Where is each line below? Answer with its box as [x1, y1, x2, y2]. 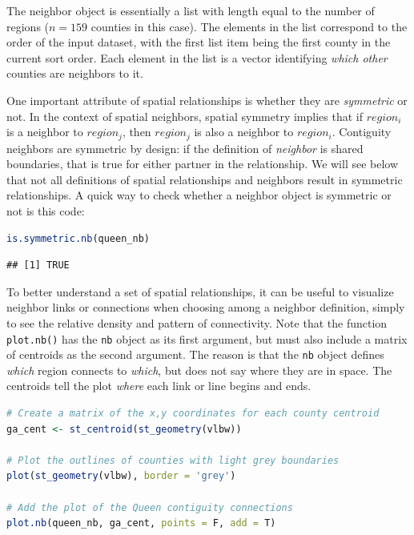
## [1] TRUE [6, 259, 70, 272]
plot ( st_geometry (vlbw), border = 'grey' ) [6, 470, 236, 482]
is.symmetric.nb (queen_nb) [6, 232, 150, 244]
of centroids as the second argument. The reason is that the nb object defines [6, 346, 384, 363]
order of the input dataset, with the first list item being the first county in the [6, 34, 391, 50]
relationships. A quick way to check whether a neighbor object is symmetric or [6, 187, 392, 203]
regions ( [6, 18, 50, 34]
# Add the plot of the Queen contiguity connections [6, 501, 293, 513]
